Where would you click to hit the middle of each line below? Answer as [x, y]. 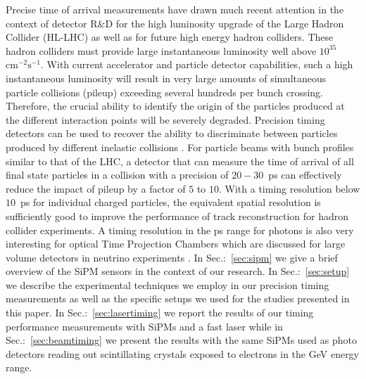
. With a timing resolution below [290, 188]
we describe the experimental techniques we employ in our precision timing [168, 284]
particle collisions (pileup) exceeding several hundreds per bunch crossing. [165, 92]
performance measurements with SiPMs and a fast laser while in [144, 326]
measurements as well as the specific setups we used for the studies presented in [178, 298]
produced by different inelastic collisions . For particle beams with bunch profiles [180, 147]
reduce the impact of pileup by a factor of [96, 188]
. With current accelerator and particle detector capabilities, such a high [197, 64]
